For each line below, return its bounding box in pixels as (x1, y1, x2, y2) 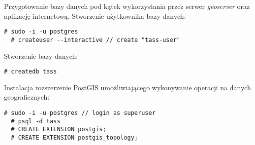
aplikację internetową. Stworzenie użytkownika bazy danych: (4, 10, 186, 21)
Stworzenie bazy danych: (4, 50, 78, 61)
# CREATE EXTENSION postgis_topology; (11, 134, 138, 141)
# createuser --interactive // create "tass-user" (11, 36, 180, 43)
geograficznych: (4, 92, 50, 102)
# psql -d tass (11, 117, 61, 125)
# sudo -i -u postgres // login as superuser (4, 109, 156, 116)
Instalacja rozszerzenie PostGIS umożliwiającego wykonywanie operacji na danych (4, 82, 251, 92)
